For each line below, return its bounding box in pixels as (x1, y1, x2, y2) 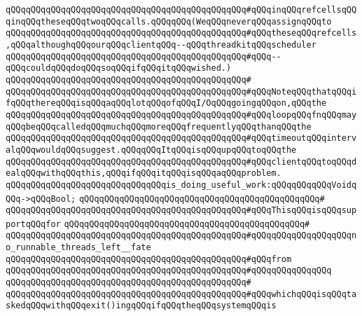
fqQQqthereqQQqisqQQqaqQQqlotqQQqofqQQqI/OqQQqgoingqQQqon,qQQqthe (6, 98, 327, 109)
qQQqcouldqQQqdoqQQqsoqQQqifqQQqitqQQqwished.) (6, 63, 232, 74)
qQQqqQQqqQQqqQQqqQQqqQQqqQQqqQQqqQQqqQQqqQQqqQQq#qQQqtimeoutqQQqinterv (6, 133, 357, 144)
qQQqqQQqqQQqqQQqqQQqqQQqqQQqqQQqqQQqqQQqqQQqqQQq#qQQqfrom (6, 254, 292, 264)
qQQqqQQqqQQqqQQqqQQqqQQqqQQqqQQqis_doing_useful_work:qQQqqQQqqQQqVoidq (6, 179, 357, 190)
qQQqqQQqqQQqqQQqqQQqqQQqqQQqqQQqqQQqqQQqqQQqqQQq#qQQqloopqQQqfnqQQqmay (6, 109, 357, 120)
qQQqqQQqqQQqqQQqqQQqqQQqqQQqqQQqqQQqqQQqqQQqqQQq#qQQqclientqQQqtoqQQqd (6, 156, 357, 167)
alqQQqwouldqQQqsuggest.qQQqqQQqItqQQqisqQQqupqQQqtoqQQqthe (6, 144, 297, 155)
